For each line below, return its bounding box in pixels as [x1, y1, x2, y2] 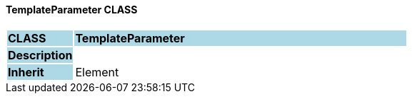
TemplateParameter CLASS [6, 4, 138, 16]
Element [75, 64, 119, 79]
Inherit [8, 64, 44, 79]
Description [8, 47, 73, 62]
